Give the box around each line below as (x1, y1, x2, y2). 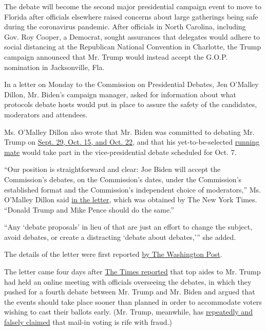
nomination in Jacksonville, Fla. (4, 61, 105, 72)
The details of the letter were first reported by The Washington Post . (4, 249, 222, 259)
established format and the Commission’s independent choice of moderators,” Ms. (4, 184, 261, 195)
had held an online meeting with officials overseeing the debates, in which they (4, 276, 252, 287)
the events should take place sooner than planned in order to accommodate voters (4, 296, 262, 307)
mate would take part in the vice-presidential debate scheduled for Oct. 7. (4, 146, 237, 157)
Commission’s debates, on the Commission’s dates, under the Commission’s (4, 173, 242, 184)
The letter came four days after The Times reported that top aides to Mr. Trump (4, 266, 261, 277)
